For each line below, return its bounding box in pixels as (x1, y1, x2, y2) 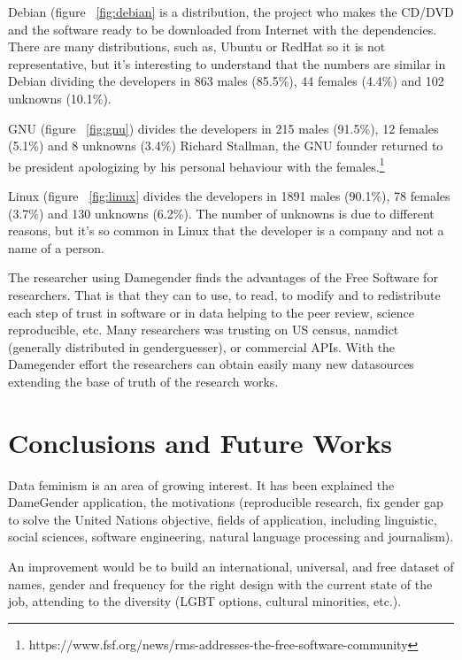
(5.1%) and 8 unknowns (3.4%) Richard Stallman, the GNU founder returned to (8, 136, 443, 155)
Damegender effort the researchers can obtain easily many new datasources (8, 355, 414, 373)
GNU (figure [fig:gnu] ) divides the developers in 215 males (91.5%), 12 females (8, 119, 439, 137)
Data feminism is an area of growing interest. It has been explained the (8, 475, 395, 494)
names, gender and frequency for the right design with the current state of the (8, 574, 433, 593)
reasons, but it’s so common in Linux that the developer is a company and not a (8, 221, 444, 240)
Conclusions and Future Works (8, 424, 392, 460)
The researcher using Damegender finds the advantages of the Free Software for (8, 268, 438, 287)
